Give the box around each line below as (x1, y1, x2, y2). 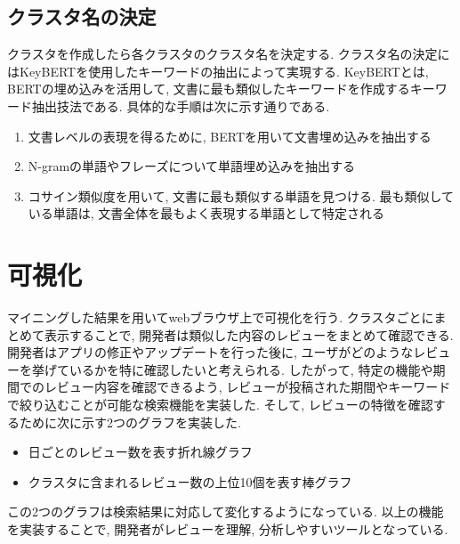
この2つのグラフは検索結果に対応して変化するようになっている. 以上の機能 (7, 502, 444, 521)
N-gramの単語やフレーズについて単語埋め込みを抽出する (28, 157, 355, 175)
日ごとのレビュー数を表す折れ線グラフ (28, 443, 253, 461)
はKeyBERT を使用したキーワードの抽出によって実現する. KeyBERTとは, (7, 61, 429, 80)
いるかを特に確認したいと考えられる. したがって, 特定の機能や (69, 360, 433, 378)
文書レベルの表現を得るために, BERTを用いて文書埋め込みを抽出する (28, 126, 432, 145)
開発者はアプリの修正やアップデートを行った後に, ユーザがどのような (7, 343, 414, 361)
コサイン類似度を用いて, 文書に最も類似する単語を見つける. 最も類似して (28, 186, 455, 205)
